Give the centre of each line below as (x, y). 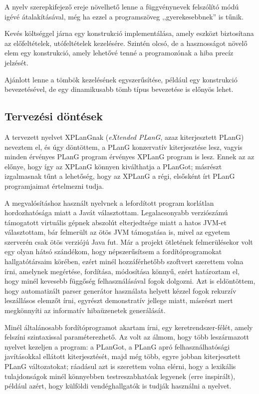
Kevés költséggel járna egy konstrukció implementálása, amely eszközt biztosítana (129, 33)
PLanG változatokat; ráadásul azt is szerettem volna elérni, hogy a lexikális (120, 366)
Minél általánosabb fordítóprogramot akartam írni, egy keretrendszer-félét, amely (129, 327)
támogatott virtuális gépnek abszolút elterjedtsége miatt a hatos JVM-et (116, 222)
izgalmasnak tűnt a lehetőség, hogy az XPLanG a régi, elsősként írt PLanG (120, 176)
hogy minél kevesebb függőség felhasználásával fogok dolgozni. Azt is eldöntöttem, (130, 281)
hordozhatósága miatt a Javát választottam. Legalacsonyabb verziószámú (116, 212)
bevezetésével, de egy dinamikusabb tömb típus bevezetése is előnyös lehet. (119, 89)
